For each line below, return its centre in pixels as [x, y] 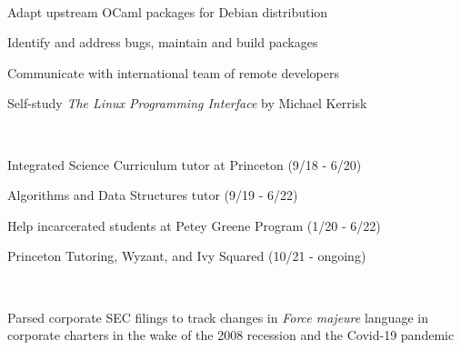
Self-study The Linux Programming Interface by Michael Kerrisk [187, 103]
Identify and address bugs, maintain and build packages [163, 42]
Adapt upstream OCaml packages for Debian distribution [168, 11]
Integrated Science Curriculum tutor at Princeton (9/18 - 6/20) [185, 164]
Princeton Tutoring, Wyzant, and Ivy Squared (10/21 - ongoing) [187, 256]
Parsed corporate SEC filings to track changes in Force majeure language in [218, 317]
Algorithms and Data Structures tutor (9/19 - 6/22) [153, 195]
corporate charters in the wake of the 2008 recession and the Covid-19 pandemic [231, 335]
